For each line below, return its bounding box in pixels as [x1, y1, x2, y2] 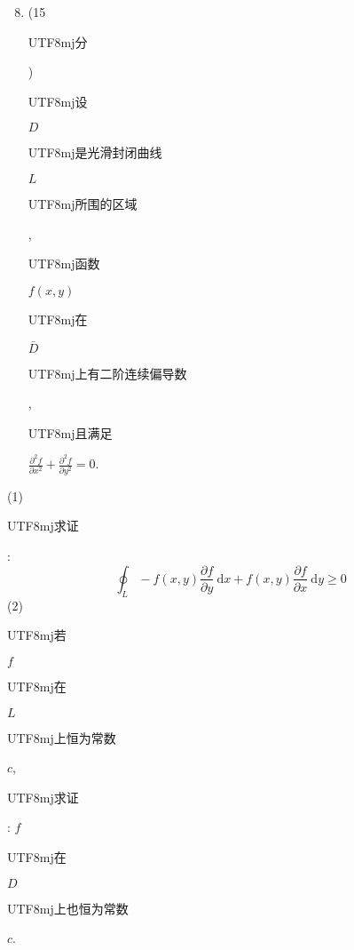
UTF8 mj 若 [7, 626, 67, 644]
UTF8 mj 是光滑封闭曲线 [28, 143, 162, 162]
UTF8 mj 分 [28, 32, 88, 51]
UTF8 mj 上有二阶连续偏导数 [28, 363, 187, 382]
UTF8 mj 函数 [28, 254, 100, 273]
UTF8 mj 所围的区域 [28, 194, 138, 212]
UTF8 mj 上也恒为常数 [7, 898, 129, 917]
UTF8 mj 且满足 [28, 423, 113, 442]
